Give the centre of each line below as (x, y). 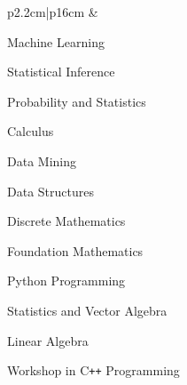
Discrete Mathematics (66, 221)
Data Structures (51, 191)
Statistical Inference (61, 72)
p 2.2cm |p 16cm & (53, 12)
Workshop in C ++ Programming (93, 370)
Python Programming (66, 281)
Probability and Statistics (77, 101)
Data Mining (42, 160)
